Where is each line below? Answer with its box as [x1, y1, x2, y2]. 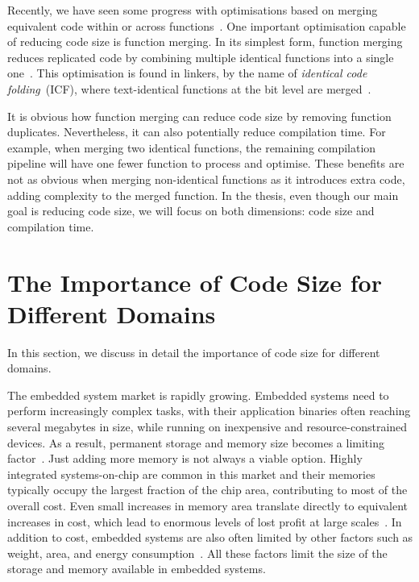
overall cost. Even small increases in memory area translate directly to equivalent [7, 497, 408, 513]
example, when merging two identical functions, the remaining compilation [7, 139, 376, 156]
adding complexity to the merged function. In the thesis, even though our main [7, 186, 399, 203]
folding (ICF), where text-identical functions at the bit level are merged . [7, 80, 371, 97]
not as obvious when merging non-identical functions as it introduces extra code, [7, 170, 405, 187]
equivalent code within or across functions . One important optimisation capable [7, 17, 406, 34]
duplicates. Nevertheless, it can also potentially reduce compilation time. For [7, 123, 386, 140]
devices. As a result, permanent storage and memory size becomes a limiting [7, 434, 384, 451]
